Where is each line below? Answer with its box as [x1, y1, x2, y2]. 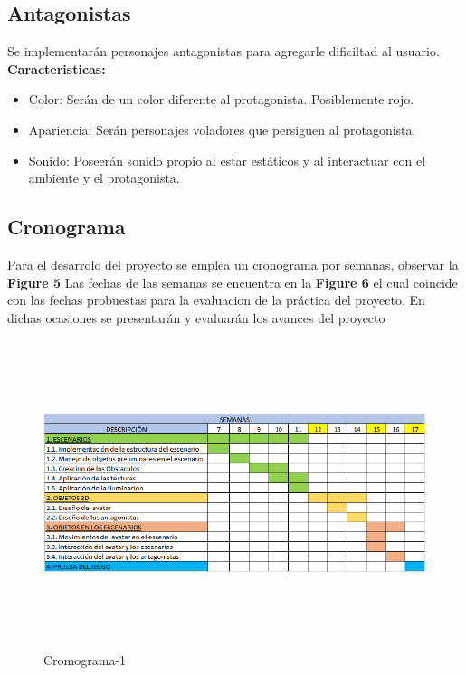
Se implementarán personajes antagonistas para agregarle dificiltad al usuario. [7, 42, 440, 61]
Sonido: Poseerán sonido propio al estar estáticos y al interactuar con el [28, 150, 426, 169]
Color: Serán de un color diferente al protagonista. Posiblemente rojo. [28, 90, 414, 109]
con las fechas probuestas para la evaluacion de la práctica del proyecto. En [7, 290, 425, 309]
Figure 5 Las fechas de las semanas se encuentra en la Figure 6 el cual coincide [7, 272, 458, 291]
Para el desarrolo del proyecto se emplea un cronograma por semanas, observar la [7, 254, 459, 273]
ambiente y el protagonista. [28, 168, 180, 187]
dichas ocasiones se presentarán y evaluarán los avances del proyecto [7, 308, 385, 327]
